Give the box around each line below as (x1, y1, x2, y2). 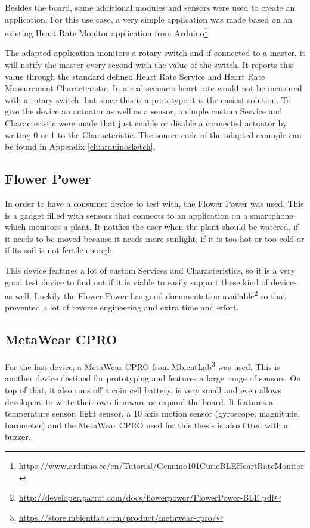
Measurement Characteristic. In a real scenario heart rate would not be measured (5, 82, 302, 94)
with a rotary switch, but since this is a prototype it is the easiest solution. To (5, 93, 291, 105)
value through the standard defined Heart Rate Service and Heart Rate (5, 70, 265, 82)
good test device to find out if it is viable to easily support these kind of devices (5, 275, 297, 288)
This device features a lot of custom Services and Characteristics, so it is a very (5, 263, 296, 276)
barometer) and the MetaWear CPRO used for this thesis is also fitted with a (5, 418, 289, 431)
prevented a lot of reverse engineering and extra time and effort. (5, 301, 239, 313)
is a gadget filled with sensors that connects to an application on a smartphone (5, 209, 293, 221)
